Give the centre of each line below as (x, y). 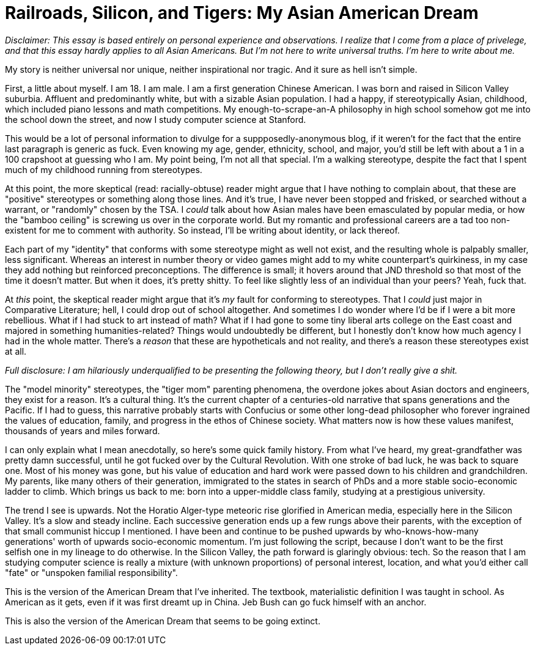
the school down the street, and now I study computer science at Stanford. (156, 119)
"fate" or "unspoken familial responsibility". (91, 572)
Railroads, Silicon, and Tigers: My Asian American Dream (242, 13)
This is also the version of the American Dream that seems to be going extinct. (163, 621)
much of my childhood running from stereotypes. (104, 169)
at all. (16, 351)
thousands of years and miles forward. (83, 430)
